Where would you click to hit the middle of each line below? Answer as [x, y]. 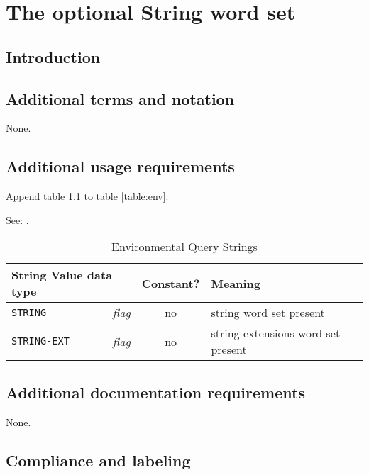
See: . [17, 219]
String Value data [62, 275]
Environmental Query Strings [184, 247]
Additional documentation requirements [155, 392]
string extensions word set [276, 333]
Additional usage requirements [120, 166]
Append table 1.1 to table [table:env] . [87, 196]
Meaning [236, 283]
